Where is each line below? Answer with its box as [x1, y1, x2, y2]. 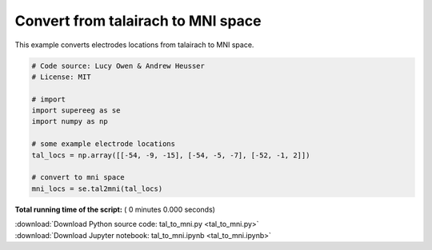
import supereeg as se [31, 106, 121, 115]
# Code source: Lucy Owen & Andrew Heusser [31, 61, 206, 70]
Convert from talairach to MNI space [14, 12, 262, 30]
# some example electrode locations [31, 140, 176, 149]
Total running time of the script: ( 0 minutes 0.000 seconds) [14, 204, 216, 214]
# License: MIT [31, 72, 91, 81]
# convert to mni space [31, 173, 126, 182]
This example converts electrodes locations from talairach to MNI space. [14, 40, 254, 50]
